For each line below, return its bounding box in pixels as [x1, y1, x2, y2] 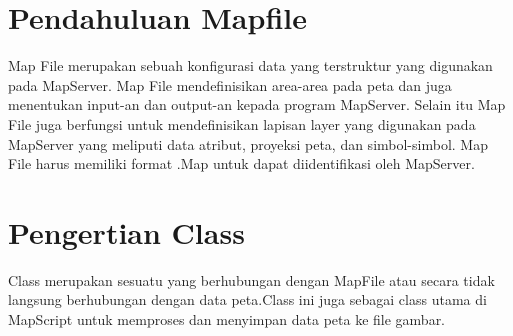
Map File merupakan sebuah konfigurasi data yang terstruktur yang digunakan [8, 55, 493, 76]
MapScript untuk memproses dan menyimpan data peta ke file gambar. [8, 309, 446, 329]
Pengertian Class [8, 211, 245, 252]
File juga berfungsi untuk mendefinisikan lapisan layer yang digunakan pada [8, 113, 476, 134]
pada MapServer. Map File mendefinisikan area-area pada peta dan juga [8, 74, 452, 95]
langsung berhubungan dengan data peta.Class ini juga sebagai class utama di [8, 289, 487, 310]
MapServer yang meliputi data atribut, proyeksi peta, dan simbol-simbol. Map [8, 133, 488, 154]
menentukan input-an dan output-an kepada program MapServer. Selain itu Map [8, 94, 506, 115]
